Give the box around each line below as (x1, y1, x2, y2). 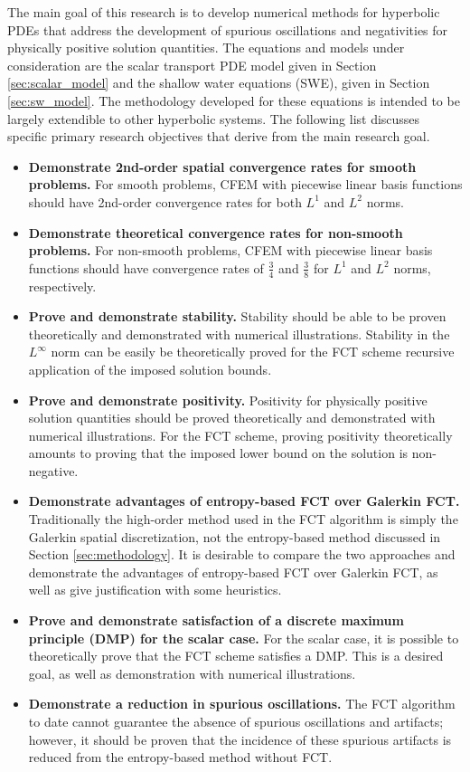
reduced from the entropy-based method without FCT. (28, 748, 333, 767)
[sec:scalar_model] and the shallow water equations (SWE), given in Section (7, 73, 430, 92)
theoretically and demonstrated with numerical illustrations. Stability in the (28, 324, 450, 343)
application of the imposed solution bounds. (28, 359, 272, 378)
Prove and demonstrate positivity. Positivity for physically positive (28, 390, 428, 409)
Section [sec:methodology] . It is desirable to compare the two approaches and (28, 545, 456, 564)
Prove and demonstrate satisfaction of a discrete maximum (28, 611, 404, 630)
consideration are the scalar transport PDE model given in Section (7, 55, 377, 74)
